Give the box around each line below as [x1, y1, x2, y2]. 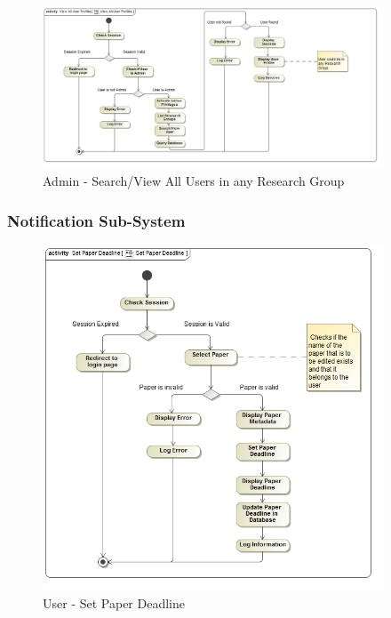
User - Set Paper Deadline [43, 594, 185, 613]
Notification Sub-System [7, 209, 186, 231]
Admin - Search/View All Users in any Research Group [43, 172, 345, 190]
